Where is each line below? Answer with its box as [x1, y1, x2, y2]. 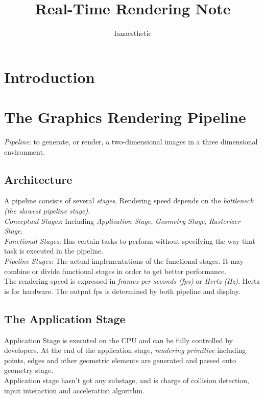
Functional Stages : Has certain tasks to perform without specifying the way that [4, 235, 255, 246]
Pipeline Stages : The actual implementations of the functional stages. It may [4, 255, 244, 266]
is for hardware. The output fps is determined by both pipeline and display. [4, 285, 241, 296]
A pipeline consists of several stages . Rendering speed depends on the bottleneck [4, 195, 253, 206]
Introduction [4, 66, 95, 87]
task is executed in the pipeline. [4, 245, 104, 256]
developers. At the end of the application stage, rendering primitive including [4, 345, 246, 355]
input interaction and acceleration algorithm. [4, 385, 145, 395]
